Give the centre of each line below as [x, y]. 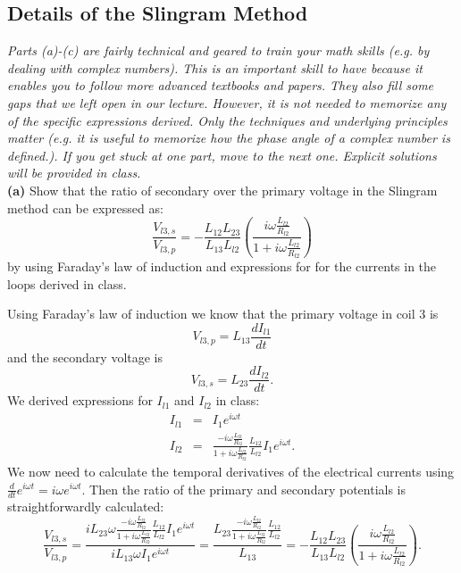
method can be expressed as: [85, 208]
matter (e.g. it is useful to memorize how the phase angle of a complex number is [229, 138]
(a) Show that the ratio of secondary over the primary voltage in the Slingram [222, 190]
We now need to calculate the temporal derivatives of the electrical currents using [231, 471]
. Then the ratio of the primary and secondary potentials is [244, 489]
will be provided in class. [74, 173]
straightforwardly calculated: [86, 507]
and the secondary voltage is [85, 357]
